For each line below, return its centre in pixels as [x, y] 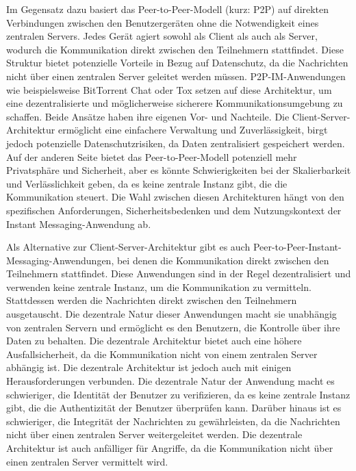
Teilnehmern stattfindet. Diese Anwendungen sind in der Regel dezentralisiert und [179, 273]
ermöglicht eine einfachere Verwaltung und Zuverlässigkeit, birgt [193, 130]
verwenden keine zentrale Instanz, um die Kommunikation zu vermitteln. [159, 287]
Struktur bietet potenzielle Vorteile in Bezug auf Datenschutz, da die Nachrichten [177, 63]
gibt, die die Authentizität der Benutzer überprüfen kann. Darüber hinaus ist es [174, 408]
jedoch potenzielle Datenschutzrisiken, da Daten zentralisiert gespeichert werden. [176, 143]
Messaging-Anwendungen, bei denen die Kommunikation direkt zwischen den [168, 260]
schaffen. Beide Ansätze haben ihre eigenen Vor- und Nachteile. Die [148, 116]
